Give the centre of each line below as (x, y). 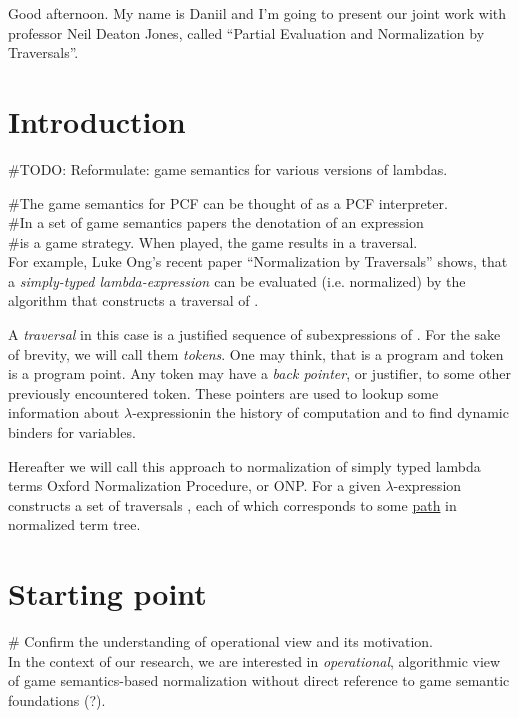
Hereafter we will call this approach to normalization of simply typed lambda (244, 465)
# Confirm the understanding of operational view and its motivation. (220, 641)
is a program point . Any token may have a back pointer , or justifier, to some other (259, 373)
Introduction (97, 120)
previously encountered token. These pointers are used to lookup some (223, 392)
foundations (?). (57, 699)
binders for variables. (72, 432)
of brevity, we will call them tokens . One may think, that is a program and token (256, 353)
